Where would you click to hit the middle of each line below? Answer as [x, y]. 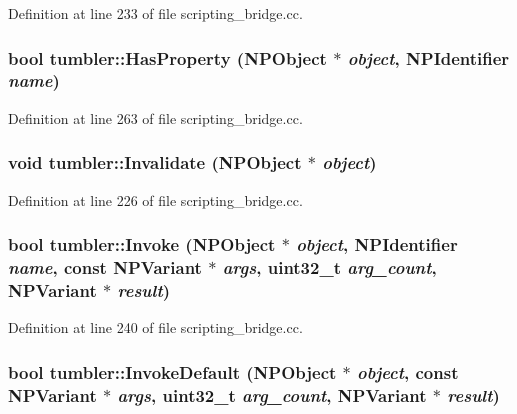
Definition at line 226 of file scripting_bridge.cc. [155, 199]
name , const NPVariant [105, 266]
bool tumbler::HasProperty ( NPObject [167, 57]
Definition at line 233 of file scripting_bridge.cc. [155, 13]
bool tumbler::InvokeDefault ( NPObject [172, 371]
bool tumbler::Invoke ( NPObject [142, 244]
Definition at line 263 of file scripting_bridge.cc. [155, 117]
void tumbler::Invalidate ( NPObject [155, 162]
